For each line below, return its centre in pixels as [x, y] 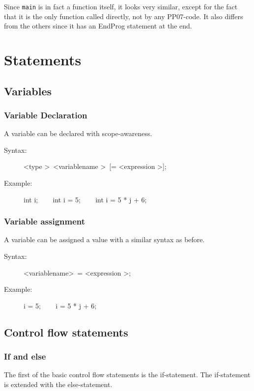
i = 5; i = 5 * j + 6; [60, 305]
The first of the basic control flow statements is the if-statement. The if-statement [127, 375]
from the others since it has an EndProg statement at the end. [98, 26]
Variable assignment [45, 221]
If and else [25, 356]
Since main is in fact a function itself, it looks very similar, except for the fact [121, 6]
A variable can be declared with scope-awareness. [78, 133]
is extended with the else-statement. [58, 384]
